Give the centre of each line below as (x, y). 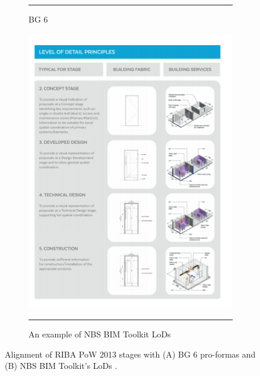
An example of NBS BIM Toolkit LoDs (100, 334)
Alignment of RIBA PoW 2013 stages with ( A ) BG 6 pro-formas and (130, 354)
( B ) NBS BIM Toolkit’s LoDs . (61, 366)
